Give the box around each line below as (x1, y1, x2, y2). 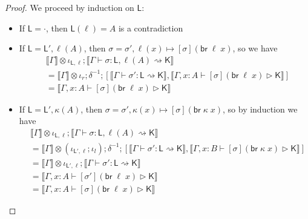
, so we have (232, 42, 278, 54)
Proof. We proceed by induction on (5, 1, 134, 13)
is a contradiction (118, 21, 183, 34)
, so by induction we (223, 102, 298, 115)
